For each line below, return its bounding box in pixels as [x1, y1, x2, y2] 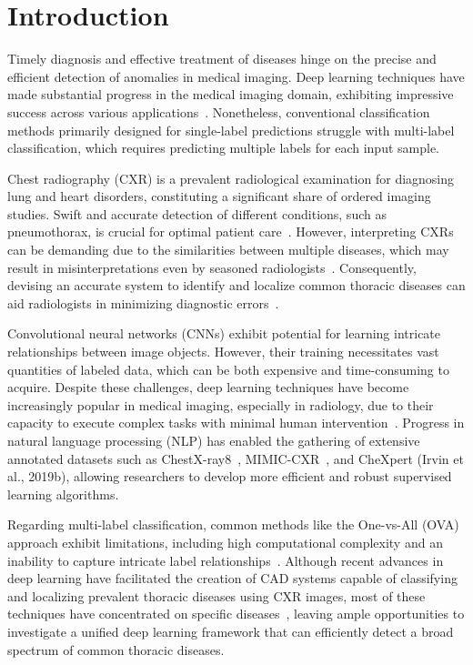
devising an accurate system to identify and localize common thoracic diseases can [7, 276, 466, 295]
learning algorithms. [7, 484, 119, 503]
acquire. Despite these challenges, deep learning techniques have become [7, 378, 409, 397]
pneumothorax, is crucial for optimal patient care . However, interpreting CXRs [7, 222, 454, 241]
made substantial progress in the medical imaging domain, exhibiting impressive [7, 85, 454, 104]
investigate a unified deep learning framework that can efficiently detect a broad [7, 621, 454, 640]
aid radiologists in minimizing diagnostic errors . [7, 293, 279, 312]
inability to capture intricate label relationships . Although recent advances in [7, 550, 444, 569]
